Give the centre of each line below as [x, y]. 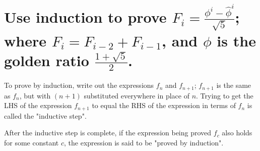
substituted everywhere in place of [137, 95]
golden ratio [47, 60]
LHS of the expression [38, 105]
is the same [234, 85]
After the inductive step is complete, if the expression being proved [108, 133]
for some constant [31, 142]
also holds [237, 133]
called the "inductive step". [45, 115]
